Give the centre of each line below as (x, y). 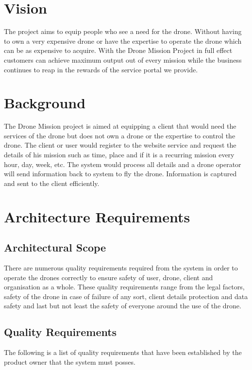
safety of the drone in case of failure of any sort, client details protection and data (126, 296)
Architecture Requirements (97, 216)
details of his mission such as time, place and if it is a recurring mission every (119, 154)
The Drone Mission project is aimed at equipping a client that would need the (120, 126)
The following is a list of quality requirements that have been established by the (123, 352)
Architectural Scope (55, 247)
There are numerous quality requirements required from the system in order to (121, 267)
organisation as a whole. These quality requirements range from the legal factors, (124, 287)
